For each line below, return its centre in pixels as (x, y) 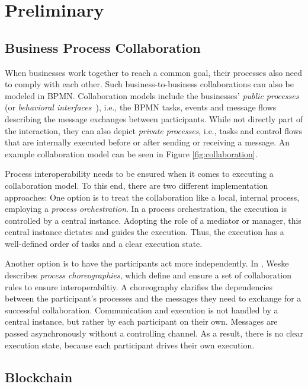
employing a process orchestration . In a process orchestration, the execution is (146, 209)
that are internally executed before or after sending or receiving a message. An (147, 142)
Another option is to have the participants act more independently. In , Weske (147, 263)
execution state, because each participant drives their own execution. (130, 345)
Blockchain (39, 377)
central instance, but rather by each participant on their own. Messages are (141, 321)
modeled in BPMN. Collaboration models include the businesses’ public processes (152, 95)
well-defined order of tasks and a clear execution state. (104, 243)
